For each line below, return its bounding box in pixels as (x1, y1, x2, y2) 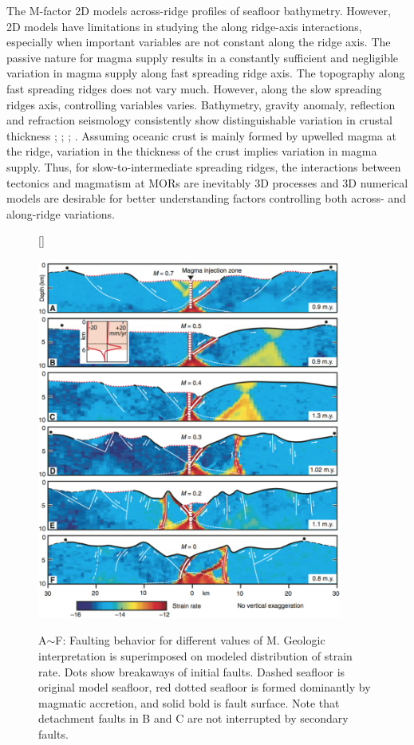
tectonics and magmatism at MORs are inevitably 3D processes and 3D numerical (6, 174, 408, 191)
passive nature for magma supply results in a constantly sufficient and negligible (6, 49, 399, 65)
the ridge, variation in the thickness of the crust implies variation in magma (6, 143, 377, 160)
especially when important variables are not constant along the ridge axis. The (6, 34, 391, 50)
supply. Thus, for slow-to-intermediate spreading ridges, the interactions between (6, 158, 401, 175)
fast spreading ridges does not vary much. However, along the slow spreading (6, 80, 382, 97)
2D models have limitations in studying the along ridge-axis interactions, (6, 18, 362, 34)
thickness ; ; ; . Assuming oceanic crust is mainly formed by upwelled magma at (6, 127, 396, 144)
